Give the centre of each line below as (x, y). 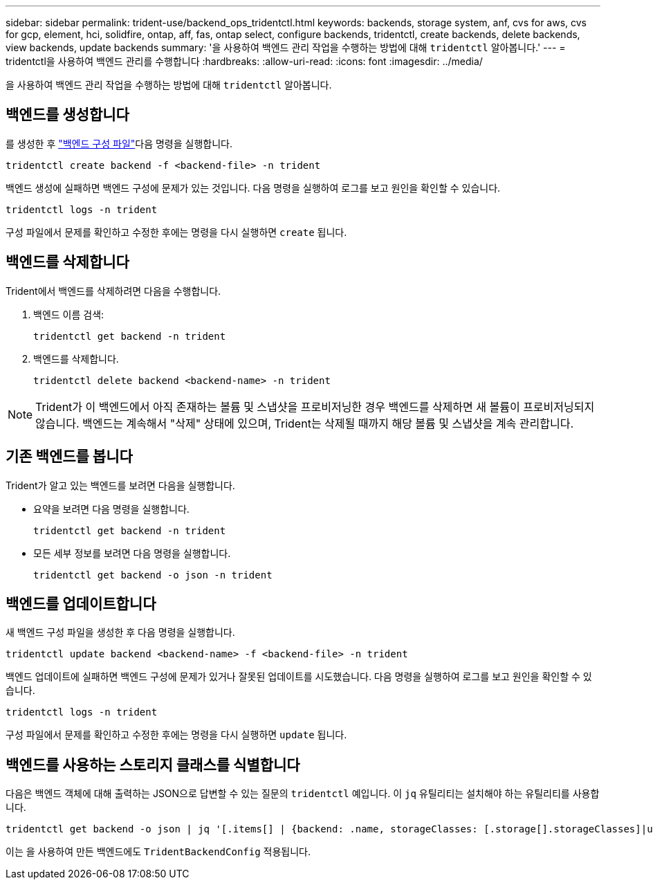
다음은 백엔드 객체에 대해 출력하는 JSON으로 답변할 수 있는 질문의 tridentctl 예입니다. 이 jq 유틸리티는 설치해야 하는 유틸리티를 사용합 (303, 794)
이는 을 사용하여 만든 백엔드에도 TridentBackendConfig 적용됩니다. (158, 852)
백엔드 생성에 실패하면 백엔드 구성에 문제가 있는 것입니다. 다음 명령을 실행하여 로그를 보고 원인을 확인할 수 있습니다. (253, 188)
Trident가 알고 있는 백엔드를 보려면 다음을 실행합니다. (120, 485)
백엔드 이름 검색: (69, 314)
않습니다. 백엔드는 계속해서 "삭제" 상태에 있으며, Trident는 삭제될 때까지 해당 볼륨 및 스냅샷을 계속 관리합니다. (305, 423)
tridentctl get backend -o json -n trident (153, 575)
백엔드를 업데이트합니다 (81, 603)
